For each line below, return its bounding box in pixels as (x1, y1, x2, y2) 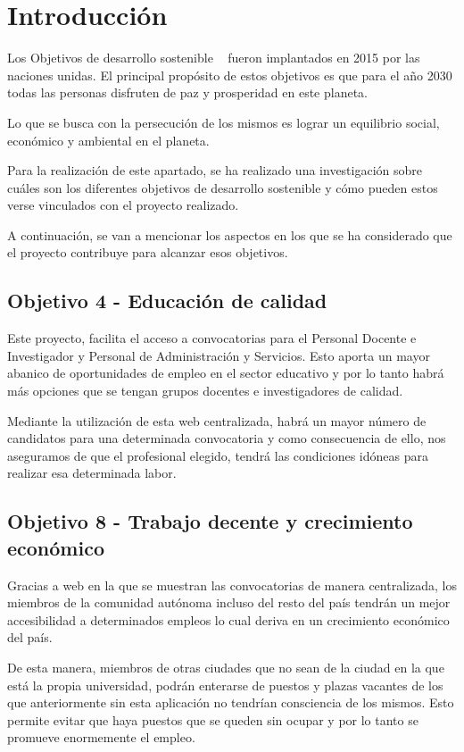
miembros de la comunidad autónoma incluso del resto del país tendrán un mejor (7, 593, 451, 612)
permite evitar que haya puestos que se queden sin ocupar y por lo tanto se (7, 710, 418, 729)
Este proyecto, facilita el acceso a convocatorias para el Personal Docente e (7, 329, 417, 347)
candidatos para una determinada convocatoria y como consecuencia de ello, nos (7, 429, 446, 447)
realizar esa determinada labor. (7, 464, 177, 482)
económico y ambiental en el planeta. (7, 130, 210, 149)
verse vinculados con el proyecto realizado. (7, 196, 239, 214)
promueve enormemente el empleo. (7, 728, 195, 747)
